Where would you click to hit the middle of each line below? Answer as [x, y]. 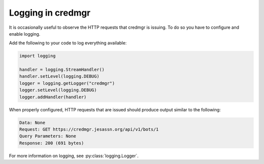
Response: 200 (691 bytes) [52, 143]
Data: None [32, 123]
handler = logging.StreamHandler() [62, 70]
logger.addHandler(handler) [53, 97]
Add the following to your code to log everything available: [68, 43]
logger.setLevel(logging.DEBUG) [58, 90]
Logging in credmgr [50, 13]
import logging [37, 56]
